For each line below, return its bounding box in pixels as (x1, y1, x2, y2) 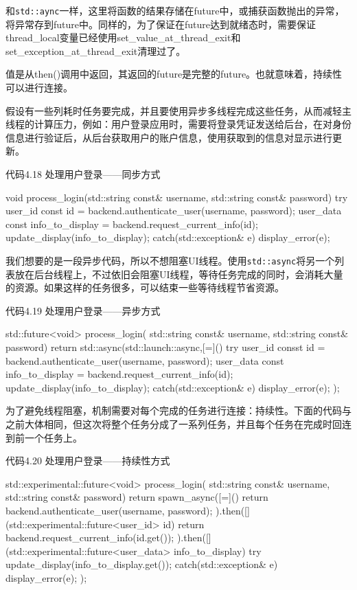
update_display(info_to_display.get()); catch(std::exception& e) (5, 557, 278, 571)
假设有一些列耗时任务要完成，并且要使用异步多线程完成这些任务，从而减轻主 (5, 103, 352, 117)
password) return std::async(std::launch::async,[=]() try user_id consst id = (5, 340, 325, 354)
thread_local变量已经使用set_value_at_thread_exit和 (5, 30, 241, 45)
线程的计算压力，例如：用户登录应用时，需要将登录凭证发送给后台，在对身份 (5, 117, 352, 131)
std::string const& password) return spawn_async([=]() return (5, 490, 268, 504)
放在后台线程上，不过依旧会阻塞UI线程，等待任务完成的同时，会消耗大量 (14, 266, 343, 281)
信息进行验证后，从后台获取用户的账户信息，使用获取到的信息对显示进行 (5, 130, 332, 144)
